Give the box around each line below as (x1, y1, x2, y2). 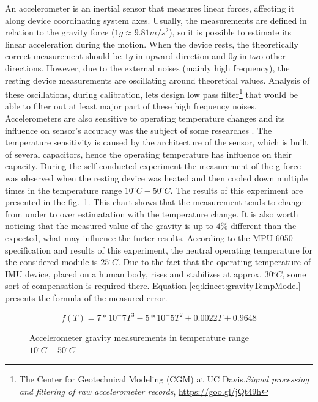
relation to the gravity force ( (5, 26, 115, 38)
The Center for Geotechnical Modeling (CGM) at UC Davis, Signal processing (19, 373, 309, 386)
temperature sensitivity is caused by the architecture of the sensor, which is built (5, 136, 308, 148)
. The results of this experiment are (170, 183, 303, 196)
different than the (230, 219, 297, 232)
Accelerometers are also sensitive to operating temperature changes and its (5, 112, 285, 124)
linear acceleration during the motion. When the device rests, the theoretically (5, 37, 298, 50)
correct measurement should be (5, 49, 122, 62)
